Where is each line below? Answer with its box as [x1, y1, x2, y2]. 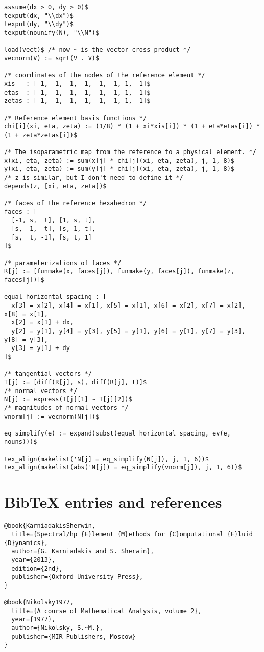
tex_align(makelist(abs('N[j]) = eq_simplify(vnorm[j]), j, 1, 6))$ [4, 464, 242, 471]
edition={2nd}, [11, 564, 63, 572]
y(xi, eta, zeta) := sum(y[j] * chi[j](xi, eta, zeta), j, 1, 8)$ [4, 165, 235, 173]
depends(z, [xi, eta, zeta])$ [4, 182, 107, 190]
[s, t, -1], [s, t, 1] [11, 233, 92, 241]
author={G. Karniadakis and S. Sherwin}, [11, 548, 154, 555]
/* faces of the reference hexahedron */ [4, 200, 147, 207]
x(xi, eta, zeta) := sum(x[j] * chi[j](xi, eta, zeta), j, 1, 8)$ [4, 157, 235, 164]
